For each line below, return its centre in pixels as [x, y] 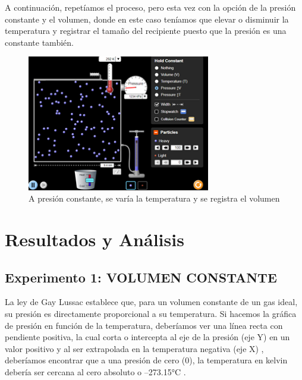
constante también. [39, 42]
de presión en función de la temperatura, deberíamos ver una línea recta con [144, 325]
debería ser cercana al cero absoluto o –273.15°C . [95, 372]
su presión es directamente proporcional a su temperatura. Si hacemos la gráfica [151, 314]
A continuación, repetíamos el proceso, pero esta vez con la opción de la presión [150, 7]
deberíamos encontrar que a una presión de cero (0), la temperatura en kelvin [146, 360]
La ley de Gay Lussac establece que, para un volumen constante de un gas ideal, [151, 302]
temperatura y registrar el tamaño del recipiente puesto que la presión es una [146, 31]
